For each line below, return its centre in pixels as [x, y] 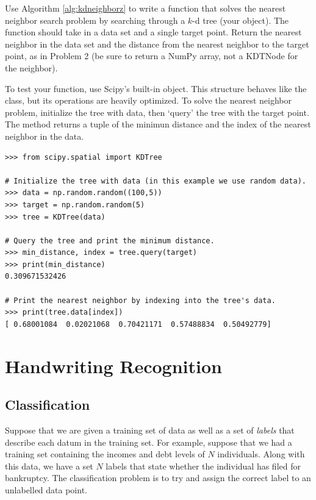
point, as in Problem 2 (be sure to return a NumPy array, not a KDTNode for [152, 56]
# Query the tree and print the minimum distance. [110, 241]
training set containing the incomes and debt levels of [105, 454]
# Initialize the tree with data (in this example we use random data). [156, 181]
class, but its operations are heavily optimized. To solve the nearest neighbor [148, 100]
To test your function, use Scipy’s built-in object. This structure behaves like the [156, 88]
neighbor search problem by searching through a [95, 20]
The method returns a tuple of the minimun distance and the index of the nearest [158, 124]
